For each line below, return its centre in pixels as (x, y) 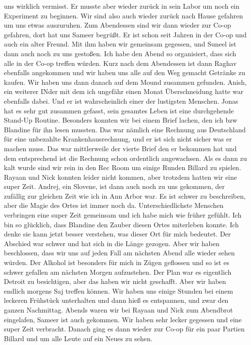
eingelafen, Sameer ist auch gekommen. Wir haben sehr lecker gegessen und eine (123, 319)
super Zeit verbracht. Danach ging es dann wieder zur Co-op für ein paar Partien (124, 329)
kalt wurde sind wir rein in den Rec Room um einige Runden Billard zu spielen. (123, 167)
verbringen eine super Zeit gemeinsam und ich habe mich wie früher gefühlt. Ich (123, 215)
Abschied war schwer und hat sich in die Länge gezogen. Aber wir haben (112, 243)
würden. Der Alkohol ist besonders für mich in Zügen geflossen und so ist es (117, 262)
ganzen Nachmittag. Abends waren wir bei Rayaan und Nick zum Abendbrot (118, 310)
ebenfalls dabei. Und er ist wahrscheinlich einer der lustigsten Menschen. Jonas (121, 101)
